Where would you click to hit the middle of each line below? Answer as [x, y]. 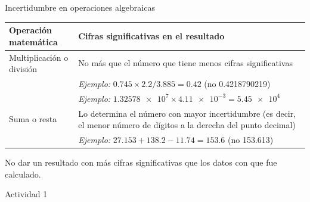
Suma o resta [33, 119]
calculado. [23, 174]
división [23, 69]
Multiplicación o [39, 57]
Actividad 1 [26, 194]
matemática [33, 41]
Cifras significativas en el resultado [151, 35]
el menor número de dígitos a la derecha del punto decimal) [187, 125]
